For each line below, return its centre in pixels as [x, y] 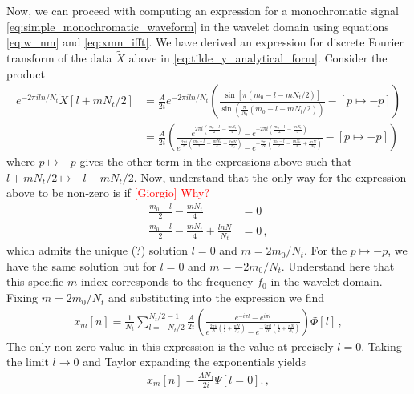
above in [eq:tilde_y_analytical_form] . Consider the [258, 58]
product [26, 73]
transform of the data [59, 58]
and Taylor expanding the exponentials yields [195, 362]
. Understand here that [338, 265]
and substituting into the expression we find [216, 298]
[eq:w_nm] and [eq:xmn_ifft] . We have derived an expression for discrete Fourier [205, 42]
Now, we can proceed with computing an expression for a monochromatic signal [203, 10]
